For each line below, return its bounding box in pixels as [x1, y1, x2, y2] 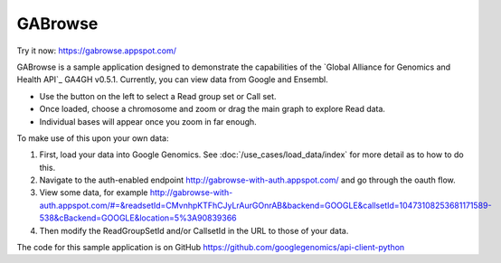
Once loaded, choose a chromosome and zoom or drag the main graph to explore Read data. [39, 104, 386, 115]
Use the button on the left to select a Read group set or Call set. [39, 90, 277, 101]
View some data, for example [39, 187, 148, 198]
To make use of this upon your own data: [16, 132, 169, 144]
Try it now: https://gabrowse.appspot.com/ [16, 45, 176, 56]
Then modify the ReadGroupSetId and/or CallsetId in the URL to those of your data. [39, 225, 349, 236]
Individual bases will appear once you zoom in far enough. [39, 116, 257, 127]
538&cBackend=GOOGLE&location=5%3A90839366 [39, 212, 237, 223]
